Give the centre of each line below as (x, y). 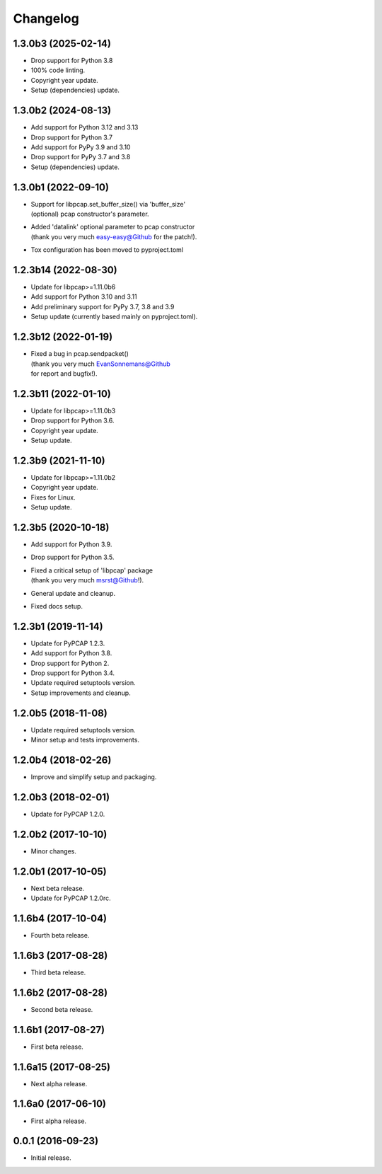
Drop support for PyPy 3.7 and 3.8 (81, 157)
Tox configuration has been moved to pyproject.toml (107, 250)
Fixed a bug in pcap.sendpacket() (80, 354)
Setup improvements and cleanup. (81, 693)
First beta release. (57, 1047)
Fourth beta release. (60, 936)
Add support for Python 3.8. (71, 653)
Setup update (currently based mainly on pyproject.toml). (114, 317)
